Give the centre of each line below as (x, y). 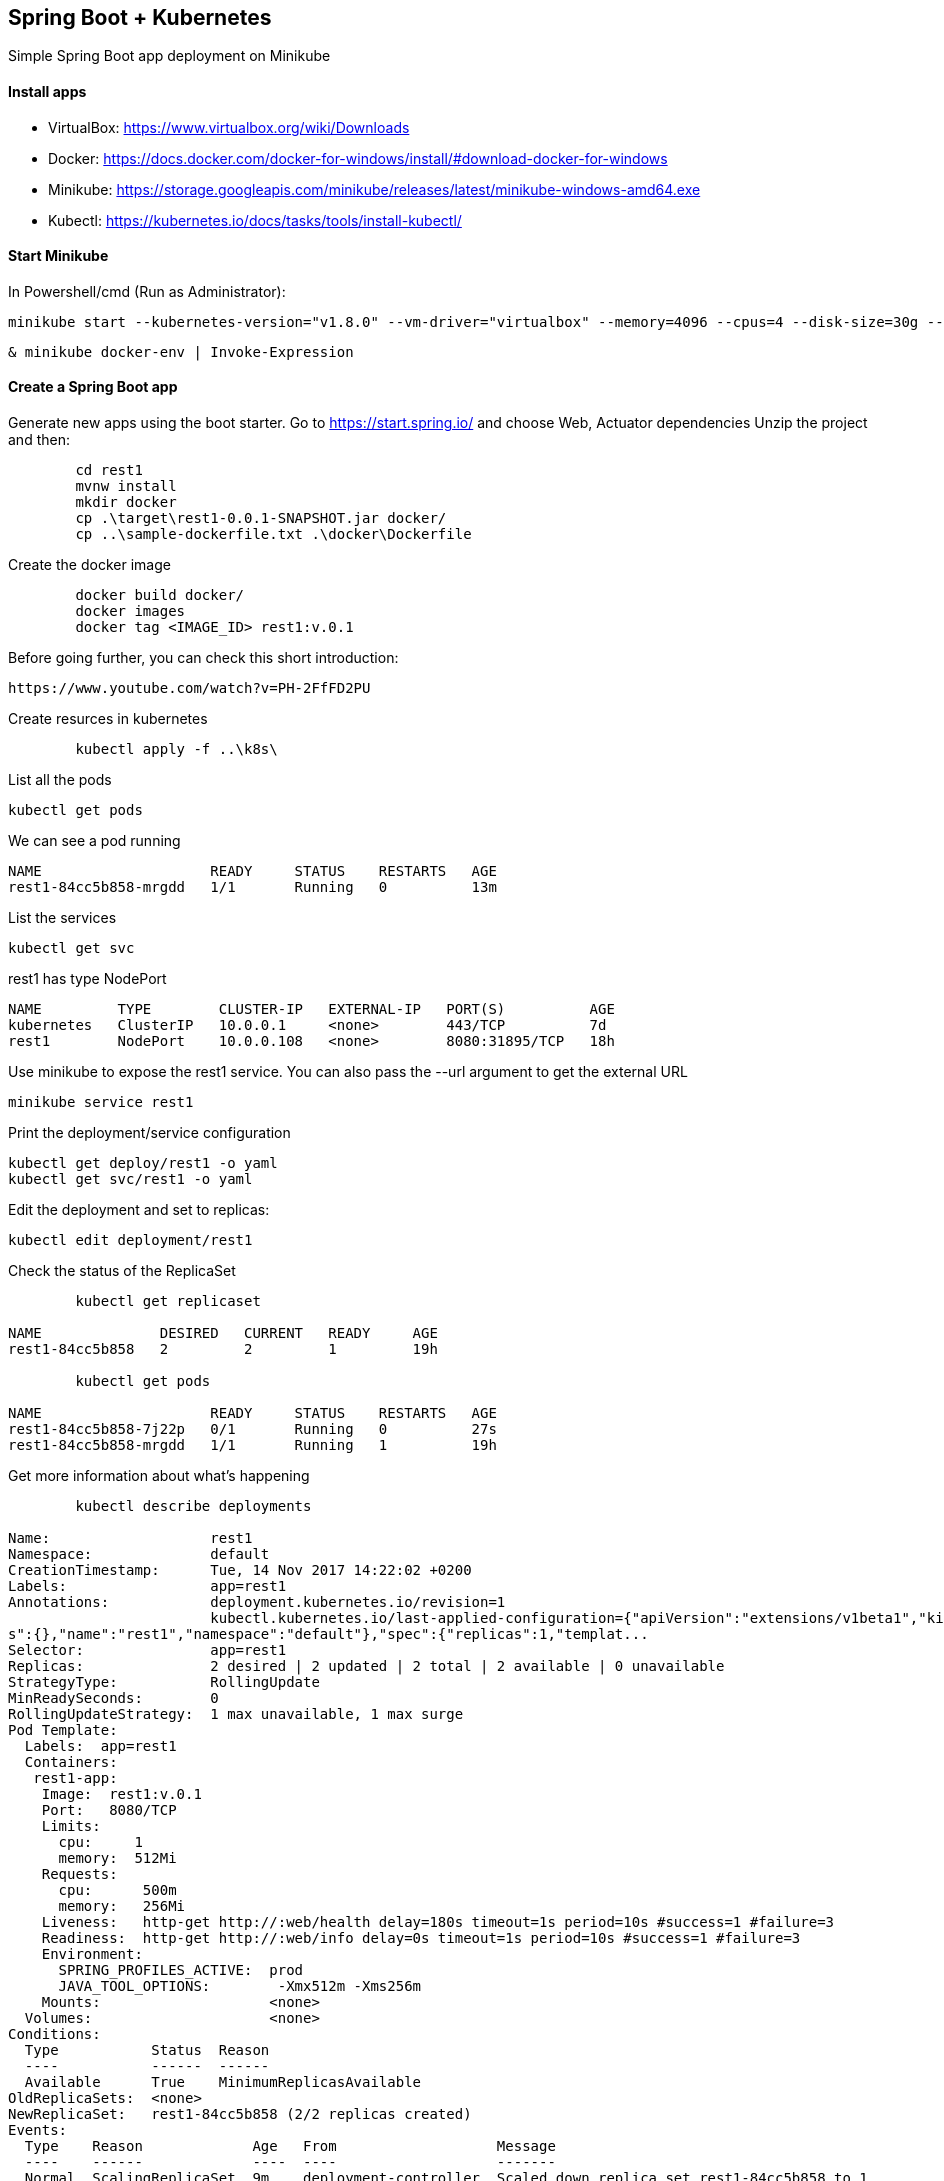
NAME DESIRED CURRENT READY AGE (223, 1333)
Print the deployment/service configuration (149, 1133)
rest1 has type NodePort (87, 979)
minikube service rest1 (101, 1102)
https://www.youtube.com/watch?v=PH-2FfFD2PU (189, 688)
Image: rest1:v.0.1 (121, 1794)
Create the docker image (89, 565)
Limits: (71, 1826)
